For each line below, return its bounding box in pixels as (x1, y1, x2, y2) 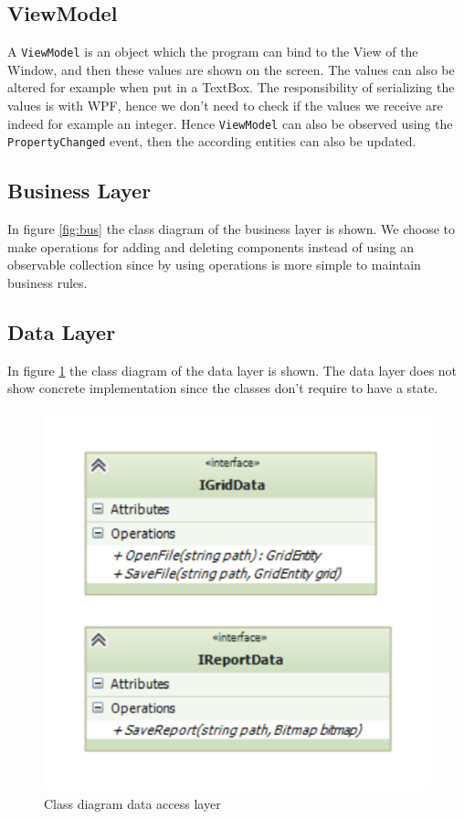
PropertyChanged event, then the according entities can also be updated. (7, 132, 417, 151)
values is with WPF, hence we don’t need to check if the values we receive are (7, 96, 443, 115)
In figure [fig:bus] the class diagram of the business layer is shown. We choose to (7, 219, 456, 239)
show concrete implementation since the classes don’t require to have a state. (7, 378, 438, 398)
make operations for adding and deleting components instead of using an (7, 237, 414, 256)
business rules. (7, 272, 88, 292)
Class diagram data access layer (44, 793, 221, 813)
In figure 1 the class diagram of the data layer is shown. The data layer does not (7, 360, 458, 379)
